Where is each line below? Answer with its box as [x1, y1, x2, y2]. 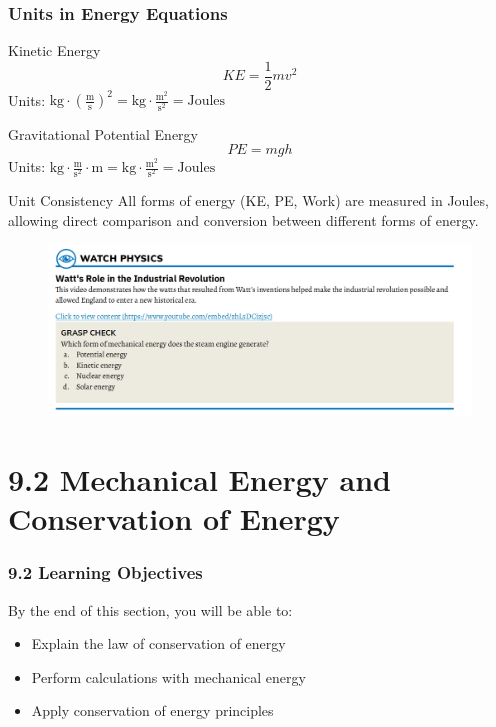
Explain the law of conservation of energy [31, 633, 286, 654]
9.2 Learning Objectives [8, 560, 203, 585]
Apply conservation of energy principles [31, 700, 274, 721]
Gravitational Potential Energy [8, 123, 198, 144]
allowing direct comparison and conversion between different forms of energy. [8, 209, 479, 230]
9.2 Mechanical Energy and [8, 459, 391, 500]
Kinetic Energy [8, 40, 101, 61]
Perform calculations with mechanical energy [31, 666, 306, 687]
